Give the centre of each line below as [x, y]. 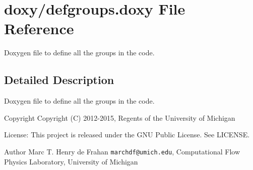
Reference [39, 28]
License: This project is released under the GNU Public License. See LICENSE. [127, 135]
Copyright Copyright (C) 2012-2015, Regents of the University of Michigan [120, 117]
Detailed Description [59, 80]
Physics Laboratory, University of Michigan [71, 161]
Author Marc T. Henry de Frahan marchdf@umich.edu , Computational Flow [122, 151]
